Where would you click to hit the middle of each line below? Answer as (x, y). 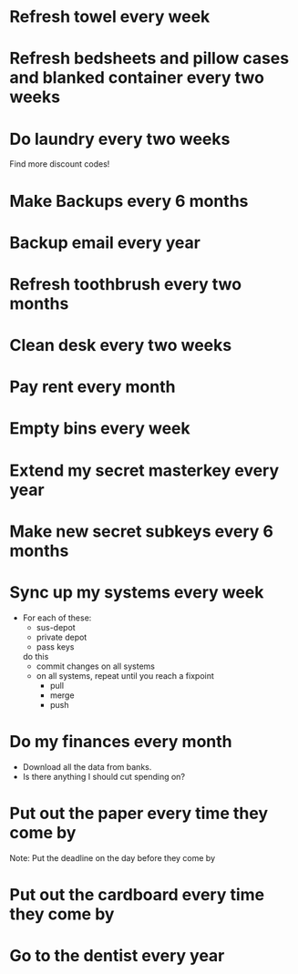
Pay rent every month (92, 387)
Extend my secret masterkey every (144, 470)
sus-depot (56, 627)
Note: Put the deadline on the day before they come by (113, 857)
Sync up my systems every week (137, 592)
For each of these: (57, 618)
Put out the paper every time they (139, 813)
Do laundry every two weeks (120, 139)
